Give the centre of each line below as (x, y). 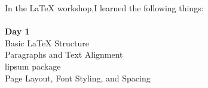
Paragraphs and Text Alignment (64, 54)
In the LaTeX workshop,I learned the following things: (104, 8)
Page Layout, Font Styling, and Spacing (78, 78)
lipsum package (33, 66)
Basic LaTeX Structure (47, 43)
